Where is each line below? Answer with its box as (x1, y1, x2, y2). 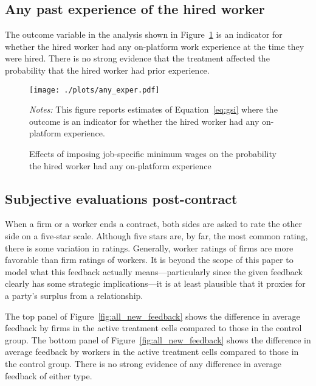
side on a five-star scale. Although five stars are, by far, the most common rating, (5, 230, 308, 242)
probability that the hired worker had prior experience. (5, 63, 210, 76)
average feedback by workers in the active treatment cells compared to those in (5, 345, 299, 358)
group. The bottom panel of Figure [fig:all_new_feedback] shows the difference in (5, 333, 311, 346)
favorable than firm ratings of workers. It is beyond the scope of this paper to (5, 253, 294, 266)
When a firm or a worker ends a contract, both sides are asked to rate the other (5, 217, 303, 230)
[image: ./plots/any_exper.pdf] (29, 85, 160, 94)
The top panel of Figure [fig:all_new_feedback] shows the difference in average (5, 309, 300, 322)
